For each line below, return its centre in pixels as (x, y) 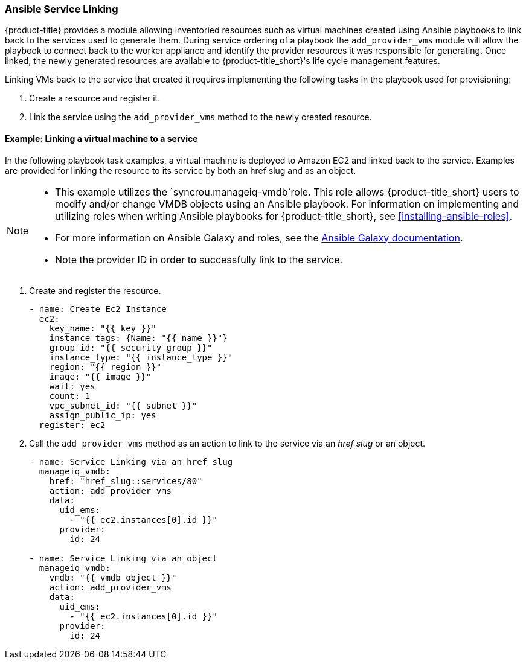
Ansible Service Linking (62, 9)
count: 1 (70, 396)
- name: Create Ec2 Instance (98, 309)
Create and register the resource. (95, 290)
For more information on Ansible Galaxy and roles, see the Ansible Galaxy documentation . (259, 238)
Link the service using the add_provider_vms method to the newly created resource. (200, 117)
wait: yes (72, 386)
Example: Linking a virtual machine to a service (101, 138)
